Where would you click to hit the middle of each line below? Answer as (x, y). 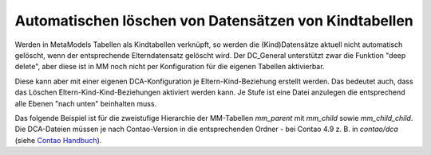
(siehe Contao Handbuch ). (58, 140)
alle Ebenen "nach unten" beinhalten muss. (86, 103)
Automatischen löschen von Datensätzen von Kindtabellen (214, 21)
